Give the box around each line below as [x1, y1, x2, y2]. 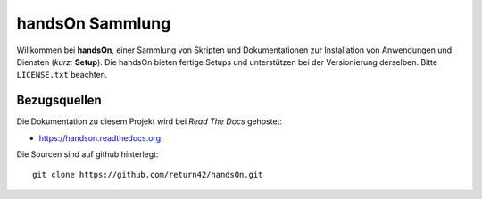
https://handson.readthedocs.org [38, 132, 161, 143]
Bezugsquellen [16, 93, 102, 108]
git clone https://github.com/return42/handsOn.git [32, 170, 263, 180]
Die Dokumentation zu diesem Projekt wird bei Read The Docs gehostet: [16, 116, 283, 127]
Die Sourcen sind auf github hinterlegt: [16, 149, 159, 160]
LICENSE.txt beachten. [16, 70, 108, 80]
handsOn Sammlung [16, 13, 171, 33]
